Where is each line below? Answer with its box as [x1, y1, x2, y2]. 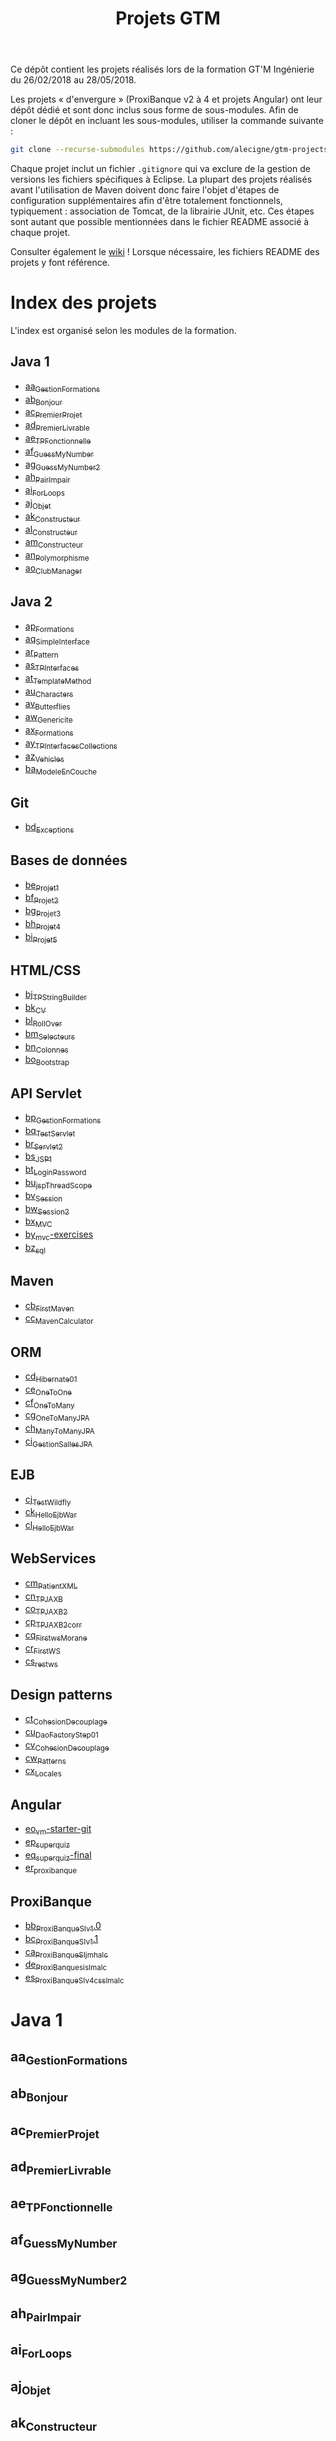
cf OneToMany [24, 1396, 75, 1411]
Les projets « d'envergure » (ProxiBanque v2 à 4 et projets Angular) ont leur [10, 93, 323, 106]
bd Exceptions [24, 820, 75, 835]
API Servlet [10, 1085, 82, 1102]
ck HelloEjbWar [24, 1506, 77, 1521]
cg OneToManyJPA [24, 1409, 90, 1424]
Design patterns [10, 1686, 113, 1703]
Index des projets [10, 292, 158, 314]
